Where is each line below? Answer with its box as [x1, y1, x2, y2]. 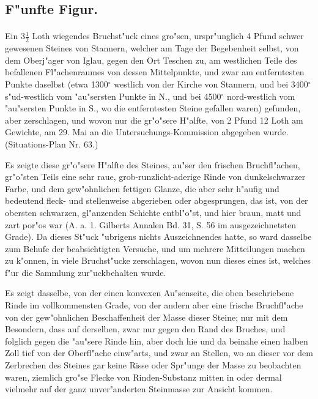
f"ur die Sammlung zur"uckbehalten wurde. [5, 266, 166, 278]
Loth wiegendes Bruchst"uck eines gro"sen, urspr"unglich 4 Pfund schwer [32, 29, 304, 42]
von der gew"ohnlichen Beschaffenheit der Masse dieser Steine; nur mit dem [5, 310, 288, 323]
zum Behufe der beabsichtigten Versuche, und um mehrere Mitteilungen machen [5, 242, 305, 255]
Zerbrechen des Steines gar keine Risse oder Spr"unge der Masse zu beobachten [5, 359, 301, 371]
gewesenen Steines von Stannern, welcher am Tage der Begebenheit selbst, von [5, 42, 299, 54]
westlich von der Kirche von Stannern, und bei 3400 [114, 77, 308, 90]
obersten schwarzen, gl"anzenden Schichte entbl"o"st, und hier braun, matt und [5, 206, 301, 218]
